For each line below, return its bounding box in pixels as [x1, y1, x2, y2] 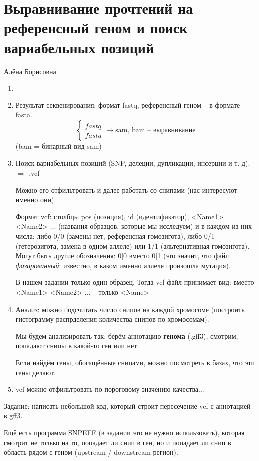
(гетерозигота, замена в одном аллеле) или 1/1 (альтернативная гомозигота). [15, 240, 250, 251]
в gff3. [4, 410, 23, 421]
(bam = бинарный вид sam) [15, 140, 102, 151]
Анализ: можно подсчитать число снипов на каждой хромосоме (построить [15, 303, 245, 314]
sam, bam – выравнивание [115, 126, 196, 134]
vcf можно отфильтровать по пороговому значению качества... [15, 384, 204, 394]
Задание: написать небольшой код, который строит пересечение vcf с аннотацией [4, 400, 251, 411]
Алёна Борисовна [4, 66, 56, 76]
